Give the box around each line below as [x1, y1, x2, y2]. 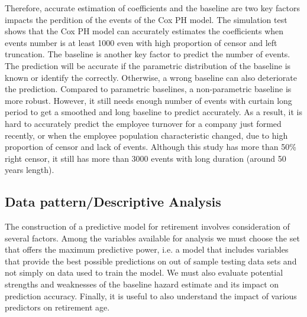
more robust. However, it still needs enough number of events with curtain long [5, 94, 292, 106]
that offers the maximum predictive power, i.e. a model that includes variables [5, 243, 289, 256]
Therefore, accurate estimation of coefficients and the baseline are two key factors [5, 2, 300, 14]
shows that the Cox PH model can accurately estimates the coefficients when [5, 25, 284, 37]
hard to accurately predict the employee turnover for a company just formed [5, 117, 282, 129]
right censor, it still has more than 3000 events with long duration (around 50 [5, 152, 286, 164]
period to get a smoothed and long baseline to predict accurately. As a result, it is [5, 106, 302, 118]
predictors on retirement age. [5, 301, 110, 313]
